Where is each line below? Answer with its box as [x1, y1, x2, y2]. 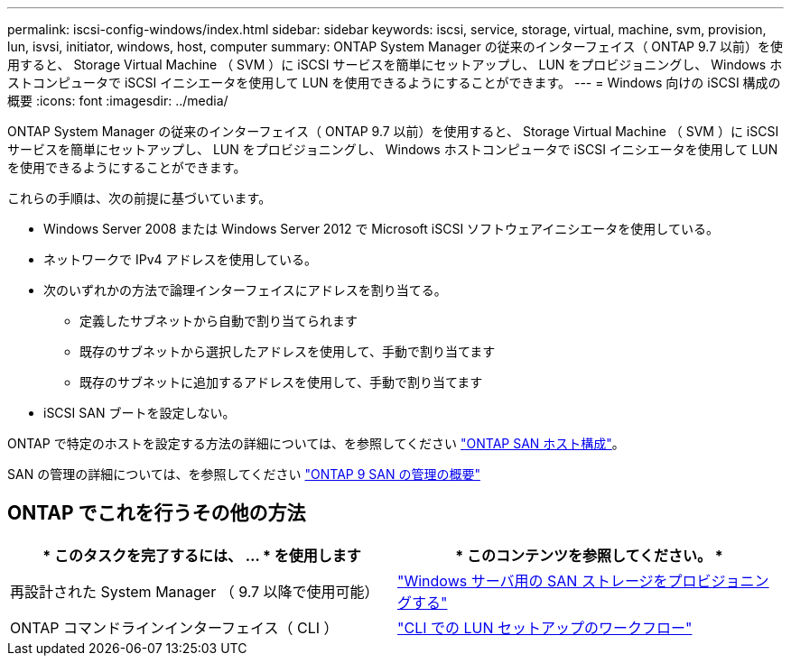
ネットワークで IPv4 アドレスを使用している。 [43, 252, 318, 267]
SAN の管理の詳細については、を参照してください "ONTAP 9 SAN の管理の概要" [7, 466, 480, 482]
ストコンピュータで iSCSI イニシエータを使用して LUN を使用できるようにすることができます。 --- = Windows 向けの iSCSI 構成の [7, 75, 781, 90]
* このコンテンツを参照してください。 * [455, 546, 723, 565]
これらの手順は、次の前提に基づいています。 [7, 190, 272, 206]
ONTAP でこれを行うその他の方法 [7, 502, 306, 525]
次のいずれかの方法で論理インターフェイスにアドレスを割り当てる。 [43, 282, 447, 298]
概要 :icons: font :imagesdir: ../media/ [7, 93, 228, 108]
